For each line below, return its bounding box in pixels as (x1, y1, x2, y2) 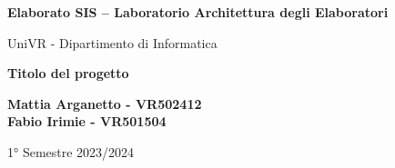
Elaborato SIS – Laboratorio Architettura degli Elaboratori (7, 3, 389, 21)
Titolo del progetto (7, 64, 129, 83)
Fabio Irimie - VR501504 (7, 112, 167, 131)
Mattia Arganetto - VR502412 (7, 94, 202, 113)
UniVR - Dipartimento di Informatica (7, 33, 218, 52)
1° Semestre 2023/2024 (7, 142, 135, 161)
